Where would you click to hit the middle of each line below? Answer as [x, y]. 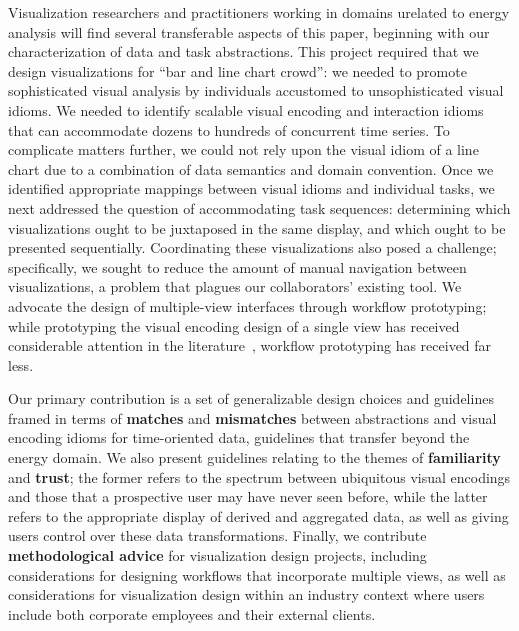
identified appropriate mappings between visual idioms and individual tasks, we [251, 188]
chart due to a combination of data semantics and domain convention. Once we [251, 168]
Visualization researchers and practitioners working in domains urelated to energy [259, 12]
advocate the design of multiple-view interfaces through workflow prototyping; [247, 305]
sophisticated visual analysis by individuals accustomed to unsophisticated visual [256, 90]
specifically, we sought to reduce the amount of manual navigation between [237, 266]
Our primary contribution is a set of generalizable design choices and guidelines [251, 398]
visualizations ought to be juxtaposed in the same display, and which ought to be [257, 227]
